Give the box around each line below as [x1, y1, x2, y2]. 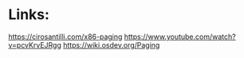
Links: [8, 6, 50, 24]
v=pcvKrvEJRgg [8, 40, 62, 49]
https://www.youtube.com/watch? [124, 32, 237, 41]
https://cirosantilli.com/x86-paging [8, 32, 123, 41]
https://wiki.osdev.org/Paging [62, 40, 160, 49]
